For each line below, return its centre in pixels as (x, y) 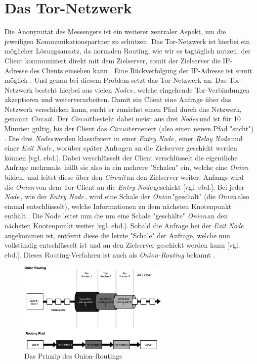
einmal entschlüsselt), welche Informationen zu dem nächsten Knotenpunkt (118, 206)
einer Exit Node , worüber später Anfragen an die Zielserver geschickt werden (121, 148)
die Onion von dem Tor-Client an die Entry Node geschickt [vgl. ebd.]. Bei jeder (125, 186)
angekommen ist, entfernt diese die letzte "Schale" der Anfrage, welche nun (117, 235)
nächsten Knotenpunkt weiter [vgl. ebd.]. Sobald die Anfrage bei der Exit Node (124, 225)
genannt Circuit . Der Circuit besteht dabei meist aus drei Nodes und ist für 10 (123, 119)
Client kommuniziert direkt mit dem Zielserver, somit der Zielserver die (113, 60)
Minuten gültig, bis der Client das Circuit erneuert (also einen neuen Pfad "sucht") (129, 129)
